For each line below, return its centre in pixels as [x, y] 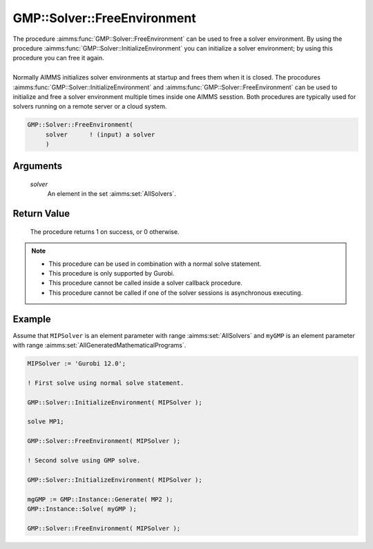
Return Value [41, 214]
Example [32, 319]
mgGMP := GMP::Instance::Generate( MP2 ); [100, 499]
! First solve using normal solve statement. [106, 383]
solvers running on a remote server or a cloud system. [90, 107]
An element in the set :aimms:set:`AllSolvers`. [112, 194]
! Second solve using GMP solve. [84, 460]
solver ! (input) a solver [100, 134]
